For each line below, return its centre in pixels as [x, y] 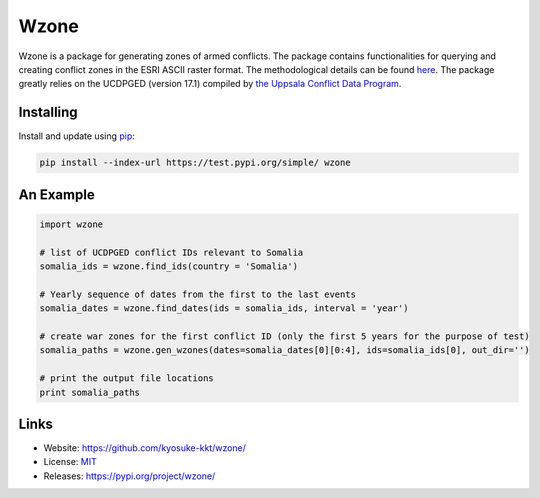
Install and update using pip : [76, 136]
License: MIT [70, 462]
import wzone [71, 224]
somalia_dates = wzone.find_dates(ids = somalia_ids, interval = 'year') [224, 308]
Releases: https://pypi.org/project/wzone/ [129, 476]
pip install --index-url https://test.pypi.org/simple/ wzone [195, 163]
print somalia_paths [89, 392]
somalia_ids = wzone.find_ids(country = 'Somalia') [169, 266]
